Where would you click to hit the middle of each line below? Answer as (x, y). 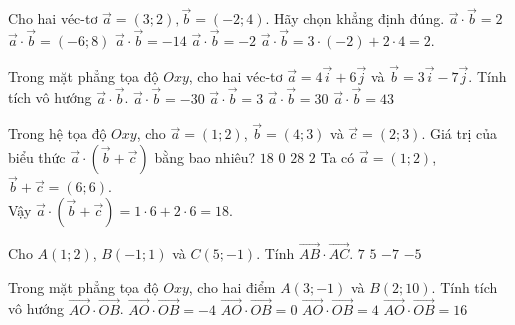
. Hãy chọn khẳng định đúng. (355, 18)
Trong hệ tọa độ (57, 133)
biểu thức (37, 157)
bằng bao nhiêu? (205, 157)
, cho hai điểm (232, 286)
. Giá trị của (459, 133)
